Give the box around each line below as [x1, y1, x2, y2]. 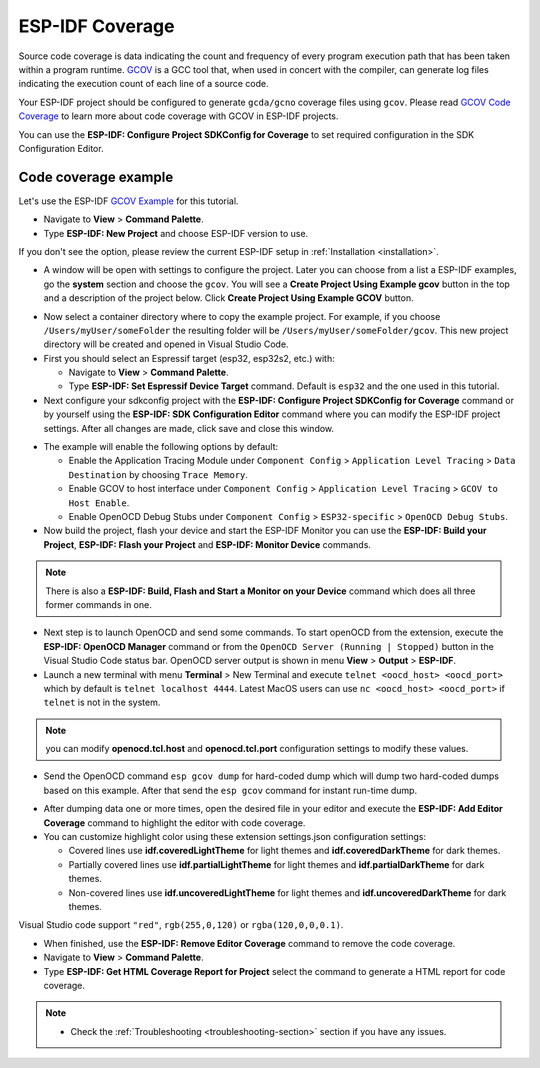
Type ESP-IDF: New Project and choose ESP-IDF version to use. [43, 227, 309, 239]
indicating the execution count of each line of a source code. [18, 78, 269, 90]
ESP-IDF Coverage [18, 15, 175, 37]
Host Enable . [68, 496, 130, 509]
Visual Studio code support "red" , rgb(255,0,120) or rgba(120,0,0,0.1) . [18, 919, 344, 931]
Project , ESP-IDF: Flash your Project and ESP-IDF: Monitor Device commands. [43, 538, 372, 550]
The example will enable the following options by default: [43, 441, 279, 453]
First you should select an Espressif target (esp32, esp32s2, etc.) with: [43, 352, 335, 364]
